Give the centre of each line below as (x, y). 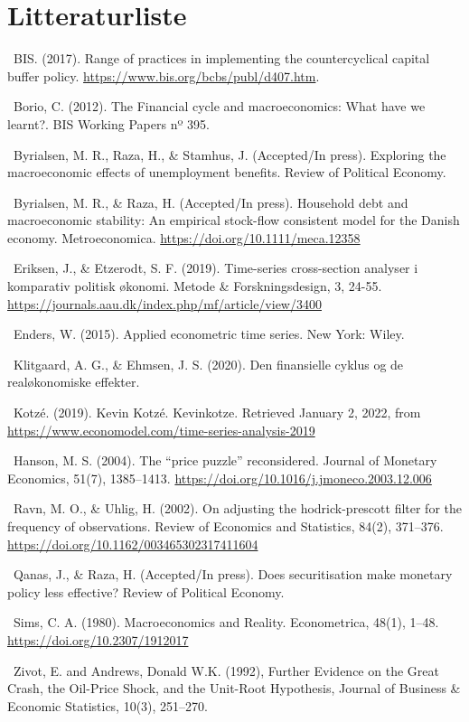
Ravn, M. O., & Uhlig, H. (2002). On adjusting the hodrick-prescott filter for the (238, 508)
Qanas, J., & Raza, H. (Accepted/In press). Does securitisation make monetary (233, 574)
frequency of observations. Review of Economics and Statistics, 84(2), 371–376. (225, 526)
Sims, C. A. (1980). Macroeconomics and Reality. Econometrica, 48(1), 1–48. (226, 622)
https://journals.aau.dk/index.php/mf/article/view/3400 (164, 303)
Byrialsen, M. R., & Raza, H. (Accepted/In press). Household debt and (211, 202)
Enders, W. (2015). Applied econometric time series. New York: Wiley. (209, 334)
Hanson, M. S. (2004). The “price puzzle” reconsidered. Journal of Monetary (225, 460)
